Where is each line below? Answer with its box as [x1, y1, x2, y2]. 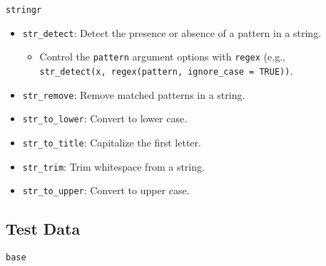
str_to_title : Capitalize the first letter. [22, 134, 201, 149]
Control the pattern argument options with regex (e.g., [39, 49, 285, 64]
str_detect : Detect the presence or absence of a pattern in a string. [22, 25, 322, 40]
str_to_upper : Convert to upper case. [22, 183, 190, 198]
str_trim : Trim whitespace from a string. [22, 159, 205, 174]
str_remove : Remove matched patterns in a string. [22, 87, 245, 102]
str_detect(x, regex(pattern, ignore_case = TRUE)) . [39, 63, 293, 78]
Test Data [6, 218, 81, 240]
